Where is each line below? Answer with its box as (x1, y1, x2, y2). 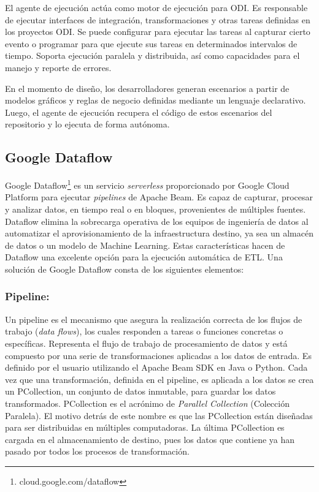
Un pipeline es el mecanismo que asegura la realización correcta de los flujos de (5, 312, 302, 325)
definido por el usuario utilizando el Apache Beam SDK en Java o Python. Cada (5, 361, 308, 374)
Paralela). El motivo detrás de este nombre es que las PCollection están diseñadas (5, 409, 313, 422)
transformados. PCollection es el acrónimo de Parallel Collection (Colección (5, 396, 290, 409)
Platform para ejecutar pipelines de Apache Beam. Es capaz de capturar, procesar (5, 191, 313, 203)
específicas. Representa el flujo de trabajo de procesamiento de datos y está (5, 336, 288, 349)
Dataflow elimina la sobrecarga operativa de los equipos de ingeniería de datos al (5, 214, 309, 227)
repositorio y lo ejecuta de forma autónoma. (5, 118, 170, 131)
